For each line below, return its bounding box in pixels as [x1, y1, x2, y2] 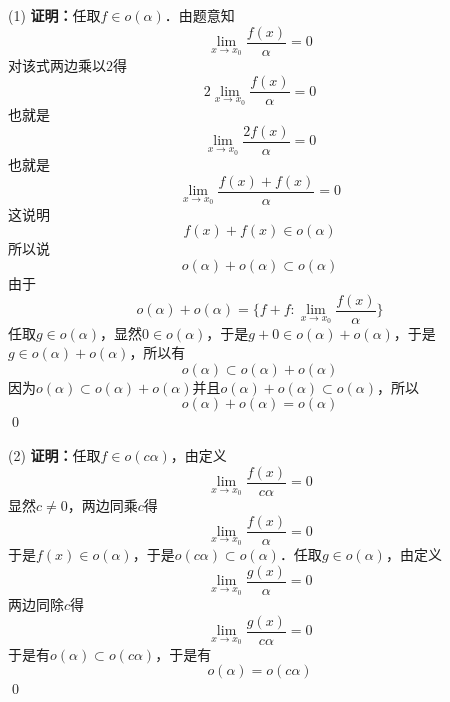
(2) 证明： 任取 [8, 445, 101, 465]
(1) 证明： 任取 [8, 5, 101, 25]
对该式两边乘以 [8, 54, 106, 75]
